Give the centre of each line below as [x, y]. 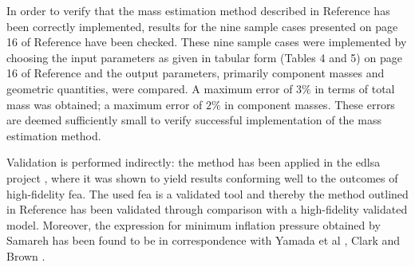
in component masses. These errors [310, 104]
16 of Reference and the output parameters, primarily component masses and [196, 73]
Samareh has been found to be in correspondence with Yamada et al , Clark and [204, 240]
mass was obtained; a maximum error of [105, 104]
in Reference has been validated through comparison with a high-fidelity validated [207, 209]
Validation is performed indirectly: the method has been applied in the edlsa [194, 162]
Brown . [26, 255]
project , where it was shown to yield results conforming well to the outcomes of [202, 177]
